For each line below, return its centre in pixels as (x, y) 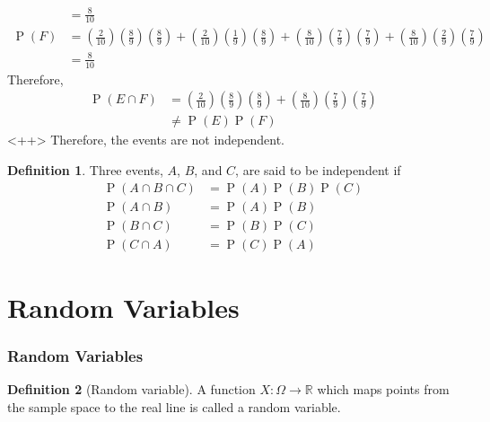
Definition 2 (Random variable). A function (131, 389)
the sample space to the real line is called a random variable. (174, 406)
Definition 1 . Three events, (85, 170)
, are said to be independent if (318, 170)
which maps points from (383, 389)
